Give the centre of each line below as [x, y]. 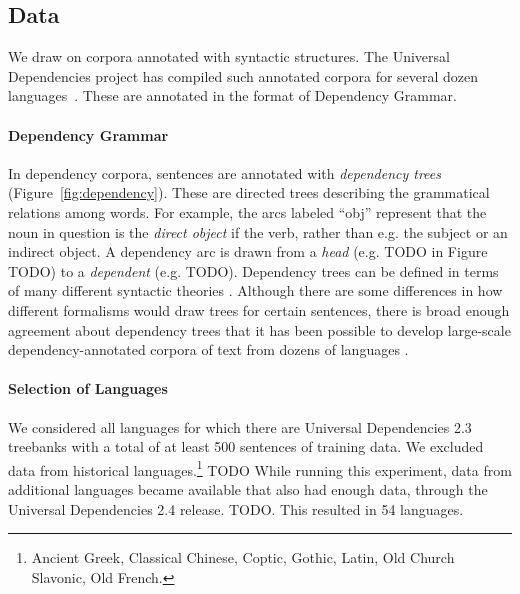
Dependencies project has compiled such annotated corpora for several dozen [243, 75]
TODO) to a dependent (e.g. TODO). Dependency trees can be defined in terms [253, 270]
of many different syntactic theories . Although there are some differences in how [255, 290]
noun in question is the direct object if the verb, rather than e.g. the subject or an [258, 231]
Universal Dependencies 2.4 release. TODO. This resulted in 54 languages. [236, 508]
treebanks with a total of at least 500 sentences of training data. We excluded [246, 446]
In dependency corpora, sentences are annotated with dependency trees [225, 172]
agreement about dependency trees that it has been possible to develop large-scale [259, 329]
